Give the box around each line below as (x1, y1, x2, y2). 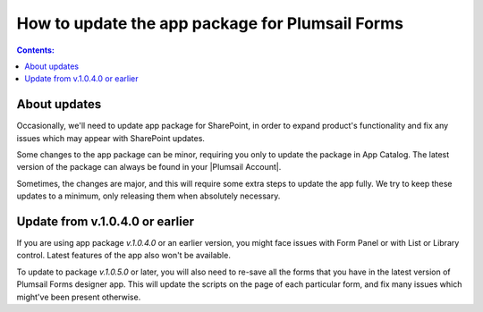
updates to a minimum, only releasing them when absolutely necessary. (16, 190, 281, 201)
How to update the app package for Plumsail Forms (16, 13, 404, 33)
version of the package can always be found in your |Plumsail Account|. (16, 162, 282, 173)
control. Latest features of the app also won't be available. (16, 250, 232, 261)
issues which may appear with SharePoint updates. (16, 132, 206, 143)
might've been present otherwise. (16, 291, 141, 302)
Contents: (16, 45, 55, 55)
